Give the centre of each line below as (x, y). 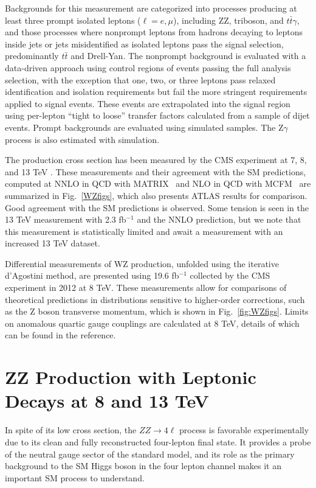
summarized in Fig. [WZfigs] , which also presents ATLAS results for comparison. (156, 195)
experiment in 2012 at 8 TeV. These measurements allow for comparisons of (146, 288)
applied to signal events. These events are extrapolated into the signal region (148, 103)
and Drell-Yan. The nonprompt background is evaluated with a (188, 56)
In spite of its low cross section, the (71, 430)
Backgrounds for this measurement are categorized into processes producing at (151, 8)
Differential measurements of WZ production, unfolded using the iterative (142, 263)
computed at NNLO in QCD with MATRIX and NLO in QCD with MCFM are (158, 183)
